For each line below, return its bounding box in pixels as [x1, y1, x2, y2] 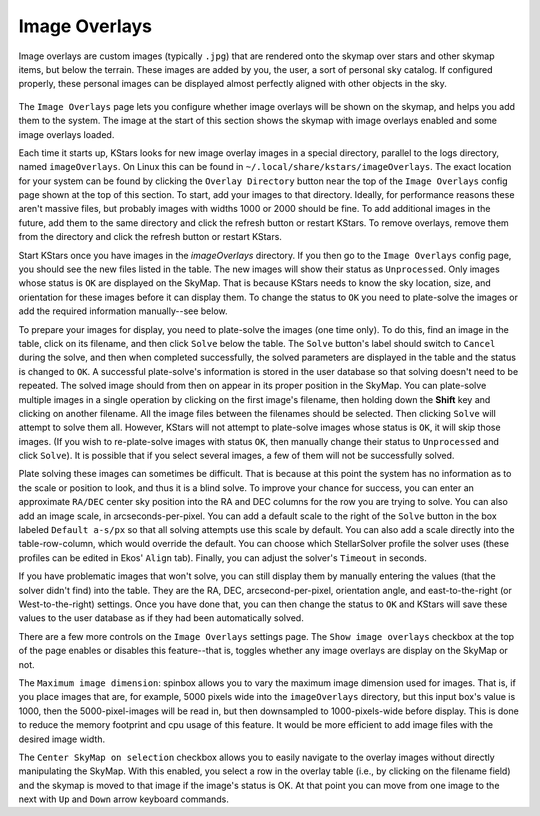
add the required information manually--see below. [18, 305, 229, 317]
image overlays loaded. [18, 128, 115, 140]
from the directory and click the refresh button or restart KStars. [18, 231, 282, 243]
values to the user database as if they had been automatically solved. [18, 612, 304, 624]
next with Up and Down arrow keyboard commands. [18, 793, 229, 805]
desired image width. [18, 733, 105, 745]
